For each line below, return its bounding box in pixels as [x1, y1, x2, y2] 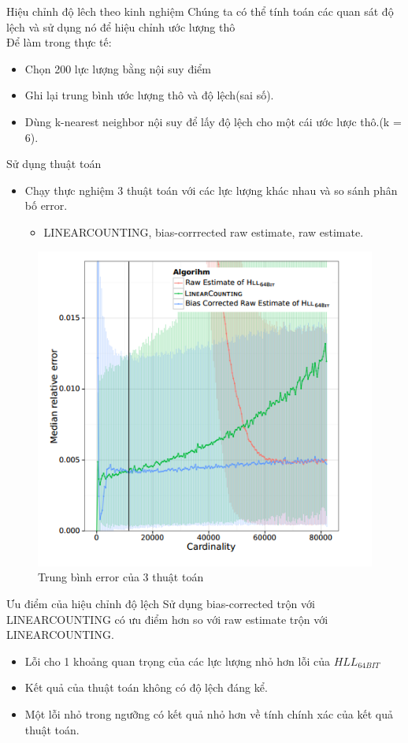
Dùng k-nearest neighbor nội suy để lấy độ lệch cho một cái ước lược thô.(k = [24, 113, 402, 129]
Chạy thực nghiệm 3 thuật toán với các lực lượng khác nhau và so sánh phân [24, 181, 398, 198]
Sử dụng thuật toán [6, 155, 102, 172]
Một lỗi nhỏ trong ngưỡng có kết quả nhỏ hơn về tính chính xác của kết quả [24, 706, 393, 722]
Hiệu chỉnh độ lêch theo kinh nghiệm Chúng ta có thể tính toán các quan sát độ [6, 3, 394, 19]
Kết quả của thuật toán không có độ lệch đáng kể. [24, 679, 268, 696]
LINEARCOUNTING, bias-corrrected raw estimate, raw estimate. [43, 223, 364, 240]
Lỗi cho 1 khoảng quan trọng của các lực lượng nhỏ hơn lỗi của [24, 652, 330, 669]
